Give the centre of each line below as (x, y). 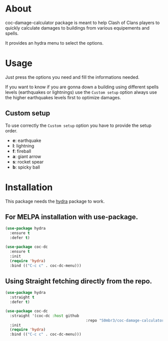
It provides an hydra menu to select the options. (54, 43)
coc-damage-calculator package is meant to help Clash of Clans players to (82, 23)
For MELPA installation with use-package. (72, 217)
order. (11, 130)
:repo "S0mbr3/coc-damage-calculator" (126, 320)
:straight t (22, 297)
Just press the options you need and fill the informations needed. (72, 77)
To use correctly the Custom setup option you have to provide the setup (78, 125)
